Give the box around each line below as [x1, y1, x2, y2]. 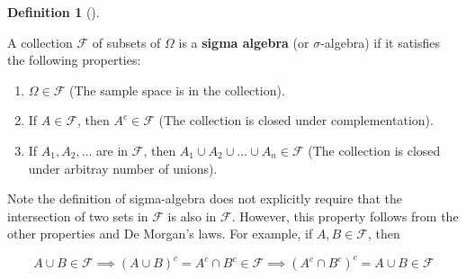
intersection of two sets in [7, 206, 148, 225]
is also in [167, 206, 217, 225]
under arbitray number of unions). [28, 158, 218, 177]
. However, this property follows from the [231, 206, 459, 225]
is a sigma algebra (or [178, 32, 309, 51]
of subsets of [92, 32, 161, 51]
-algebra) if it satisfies [320, 32, 441, 51]
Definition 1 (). [7, 3, 100, 21]
